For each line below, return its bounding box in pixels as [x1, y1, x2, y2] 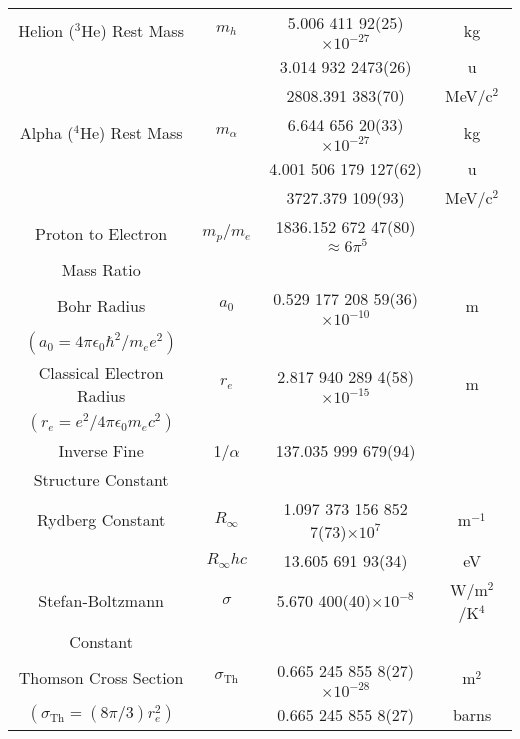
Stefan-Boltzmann [38, 589, 164, 613]
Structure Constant [33, 467, 169, 491]
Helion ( [18, 18, 75, 42]
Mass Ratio [61, 257, 141, 281]
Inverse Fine [58, 438, 144, 462]
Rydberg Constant [36, 508, 166, 532]
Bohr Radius [57, 294, 146, 318]
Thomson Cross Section [18, 666, 184, 690]
